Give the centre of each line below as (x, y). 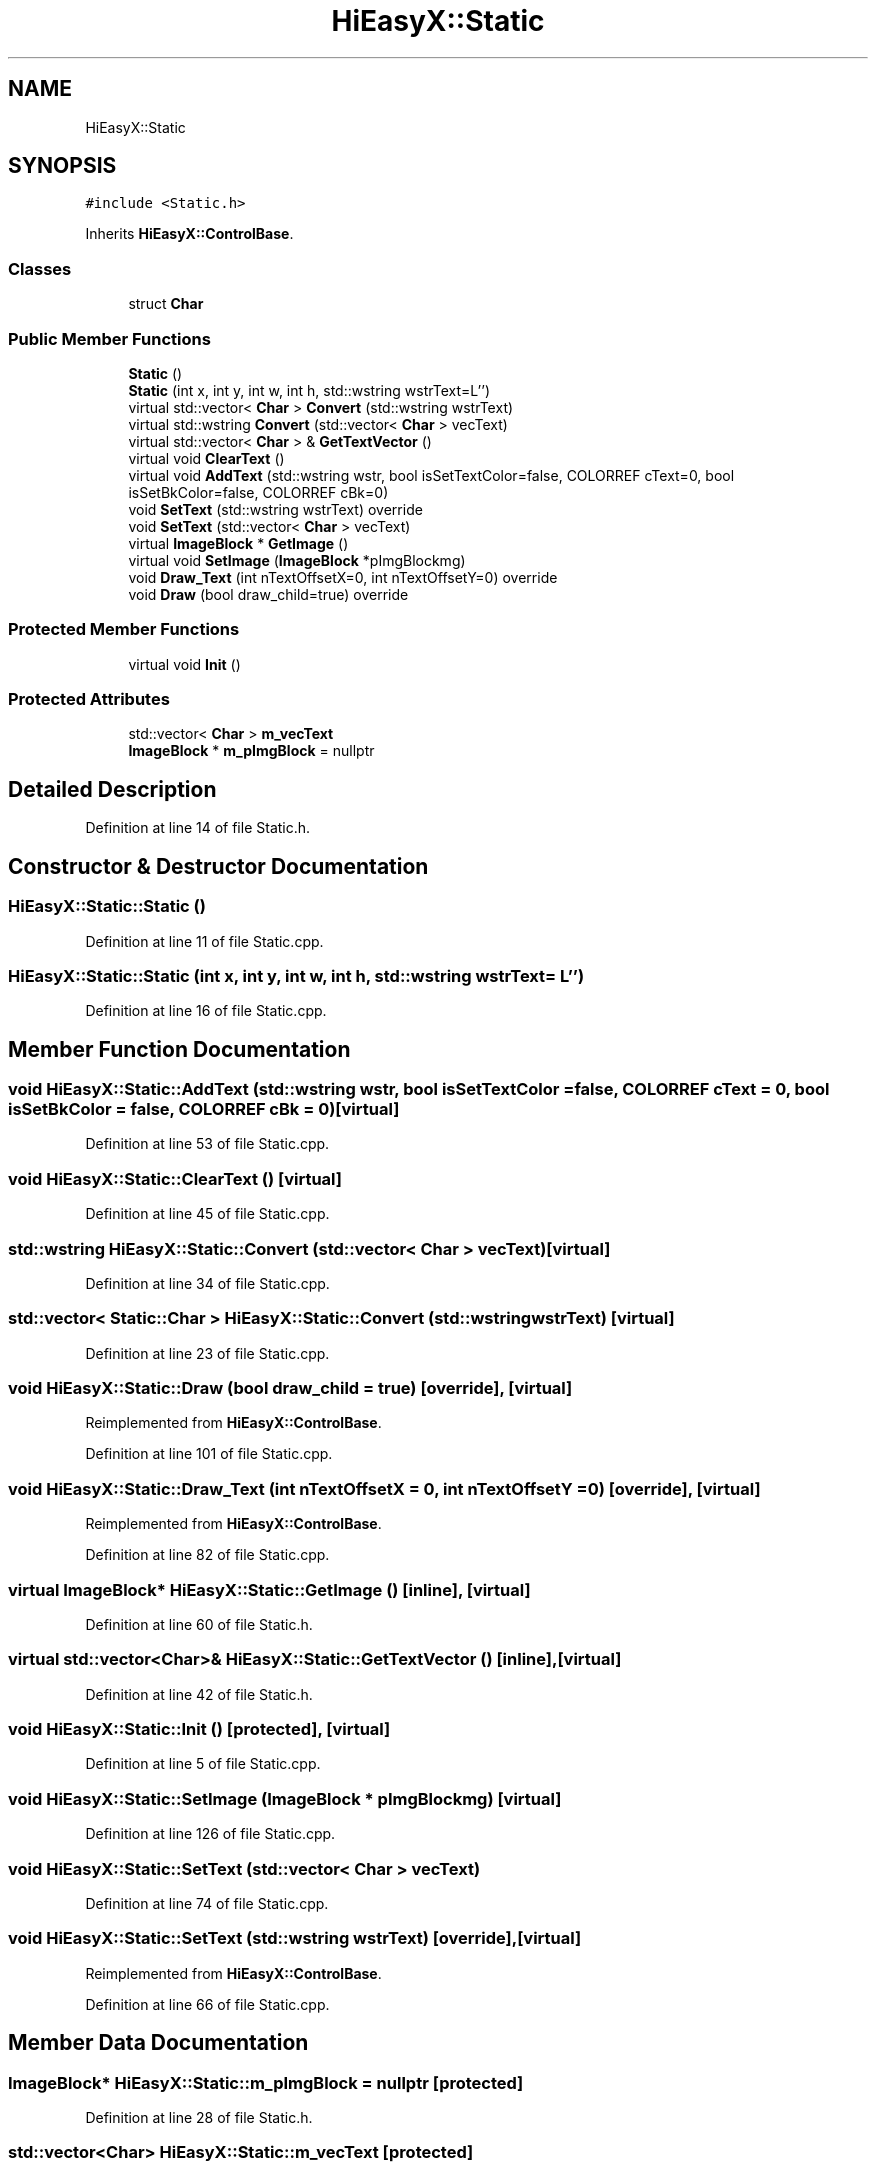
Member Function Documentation (179, 1049)
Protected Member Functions (124, 629)
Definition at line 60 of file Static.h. (199, 1624)
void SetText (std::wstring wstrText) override (275, 509)
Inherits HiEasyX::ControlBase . (189, 234)
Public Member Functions (109, 338)
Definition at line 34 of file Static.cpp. (207, 1283)
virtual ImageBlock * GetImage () (238, 543)
